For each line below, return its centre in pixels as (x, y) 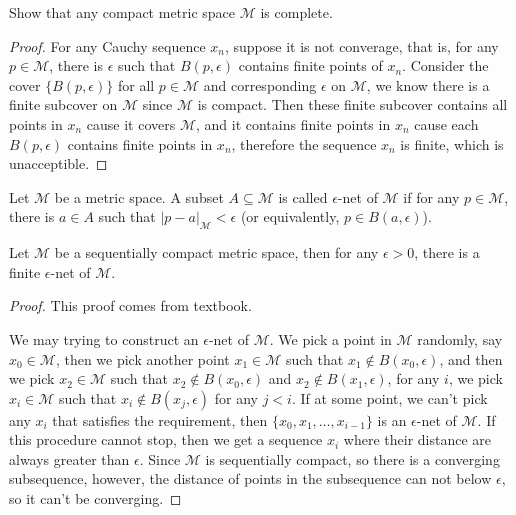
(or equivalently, (290, 216)
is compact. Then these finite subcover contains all (352, 104)
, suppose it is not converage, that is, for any (361, 45)
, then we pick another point (142, 358)
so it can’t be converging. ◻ (95, 498)
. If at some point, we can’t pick (389, 397)
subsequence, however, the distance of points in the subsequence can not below (250, 478)
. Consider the (445, 65)
